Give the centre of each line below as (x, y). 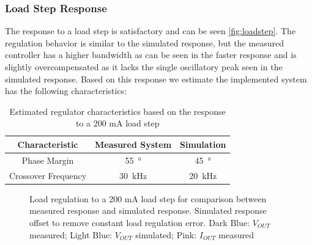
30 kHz (133, 175)
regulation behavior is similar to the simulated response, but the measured (145, 42)
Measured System (133, 144)
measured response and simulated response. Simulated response (148, 210)
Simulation (203, 144)
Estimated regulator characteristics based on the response (117, 111)
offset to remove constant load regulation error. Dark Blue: (140, 222)
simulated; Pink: (166, 234)
